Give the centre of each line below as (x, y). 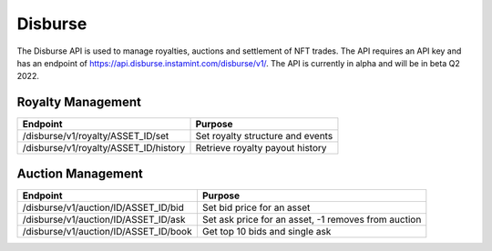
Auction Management (80, 173)
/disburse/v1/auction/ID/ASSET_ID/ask (104, 219)
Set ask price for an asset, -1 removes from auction (312, 219)
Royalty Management (79, 102)
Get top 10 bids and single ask (266, 231)
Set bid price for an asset (256, 207)
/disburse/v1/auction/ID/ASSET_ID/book (107, 231)
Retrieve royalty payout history (261, 148)
